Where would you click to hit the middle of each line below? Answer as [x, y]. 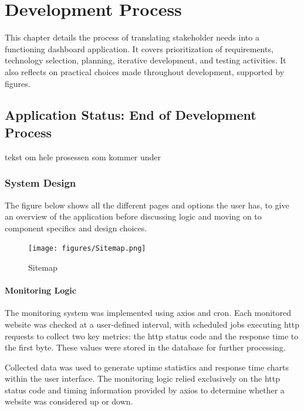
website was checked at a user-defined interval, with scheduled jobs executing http [152, 324]
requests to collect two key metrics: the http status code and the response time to [152, 336]
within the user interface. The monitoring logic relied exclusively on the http [142, 378]
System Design [40, 183]
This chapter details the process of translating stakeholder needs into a [132, 37]
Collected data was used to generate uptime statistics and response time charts [147, 367]
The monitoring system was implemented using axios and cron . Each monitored [148, 313]
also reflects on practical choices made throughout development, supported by [145, 71]
